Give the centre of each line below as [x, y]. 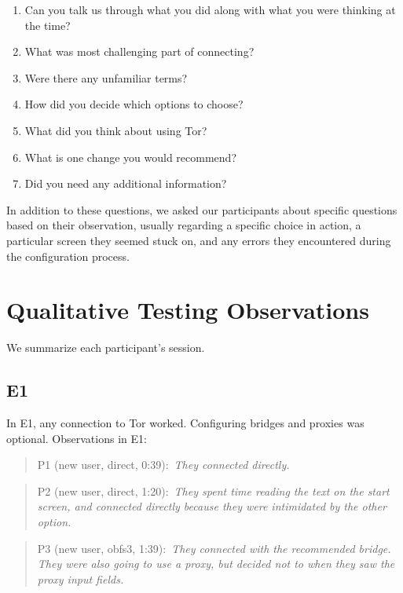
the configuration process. [68, 256]
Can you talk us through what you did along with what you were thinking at [210, 9]
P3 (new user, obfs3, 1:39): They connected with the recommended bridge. [214, 548]
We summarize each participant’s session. [106, 348]
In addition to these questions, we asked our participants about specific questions [202, 209]
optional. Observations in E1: [77, 438]
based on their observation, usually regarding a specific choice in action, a [184, 225]
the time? [48, 25]
